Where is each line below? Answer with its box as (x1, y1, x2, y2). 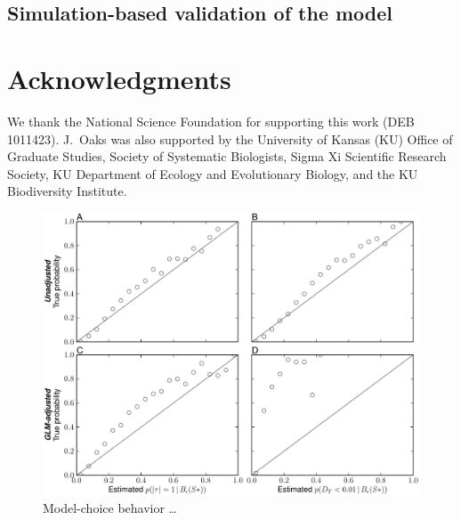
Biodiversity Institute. (7, 182, 127, 200)
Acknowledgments (7, 60, 231, 96)
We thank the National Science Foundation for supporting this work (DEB (7, 111, 415, 130)
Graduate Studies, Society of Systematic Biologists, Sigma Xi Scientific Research (7, 147, 447, 166)
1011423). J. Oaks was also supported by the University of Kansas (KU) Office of (7, 129, 453, 148)
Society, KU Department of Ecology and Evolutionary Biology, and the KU (7, 164, 418, 183)
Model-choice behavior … (43, 499, 177, 517)
